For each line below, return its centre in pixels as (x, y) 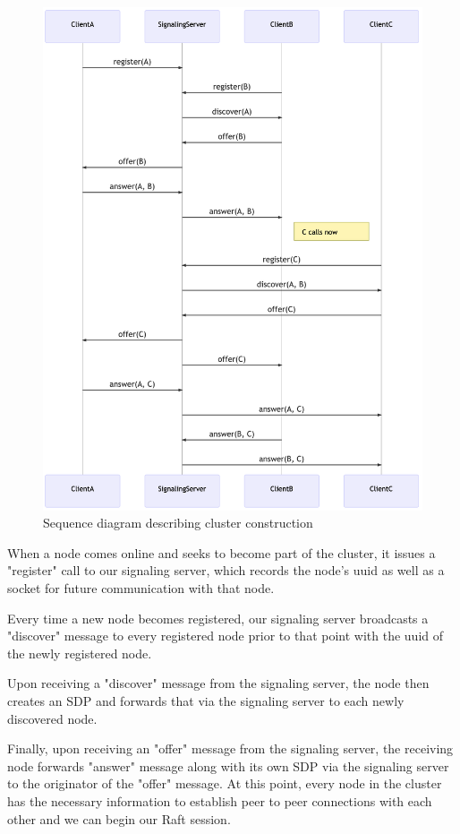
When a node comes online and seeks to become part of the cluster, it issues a (221, 552)
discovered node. (52, 718)
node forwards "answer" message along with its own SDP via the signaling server (228, 765)
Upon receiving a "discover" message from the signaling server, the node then (218, 683)
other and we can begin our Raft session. (119, 818)
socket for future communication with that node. (141, 588)
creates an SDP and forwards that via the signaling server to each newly (206, 701)
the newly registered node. (80, 653)
